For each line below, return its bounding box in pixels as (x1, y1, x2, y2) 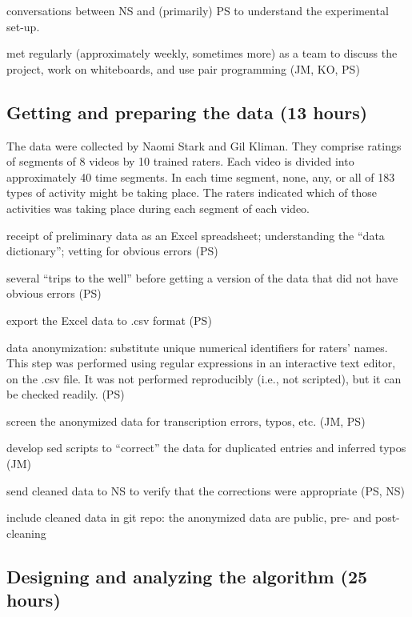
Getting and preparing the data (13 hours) (6, 99, 368, 124)
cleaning (6, 524, 46, 541)
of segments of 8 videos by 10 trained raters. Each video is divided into (6, 153, 354, 170)
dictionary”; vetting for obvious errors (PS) (6, 242, 218, 259)
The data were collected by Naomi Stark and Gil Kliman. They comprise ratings (6, 137, 402, 154)
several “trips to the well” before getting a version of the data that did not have (6, 269, 398, 286)
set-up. (6, 18, 40, 34)
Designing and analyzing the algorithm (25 (6, 563, 368, 588)
